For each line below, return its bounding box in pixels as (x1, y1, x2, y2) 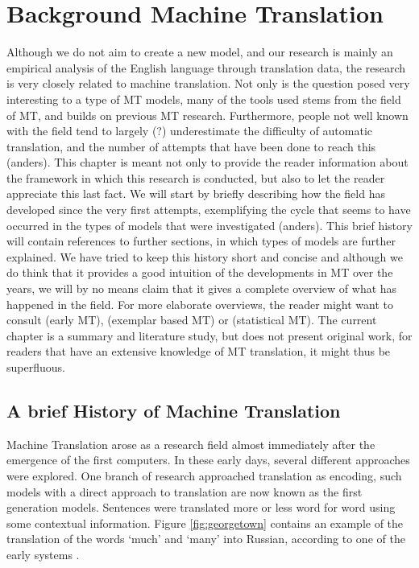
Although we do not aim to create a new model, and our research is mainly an (6, 43, 393, 60)
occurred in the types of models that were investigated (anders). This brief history (6, 216, 413, 233)
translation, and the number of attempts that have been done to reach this (6, 138, 376, 154)
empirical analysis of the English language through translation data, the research (6, 59, 406, 76)
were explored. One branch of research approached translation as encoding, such (6, 467, 402, 484)
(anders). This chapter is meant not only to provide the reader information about (6, 154, 409, 171)
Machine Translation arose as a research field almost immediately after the (6, 435, 375, 452)
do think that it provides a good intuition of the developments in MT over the (6, 264, 393, 281)
